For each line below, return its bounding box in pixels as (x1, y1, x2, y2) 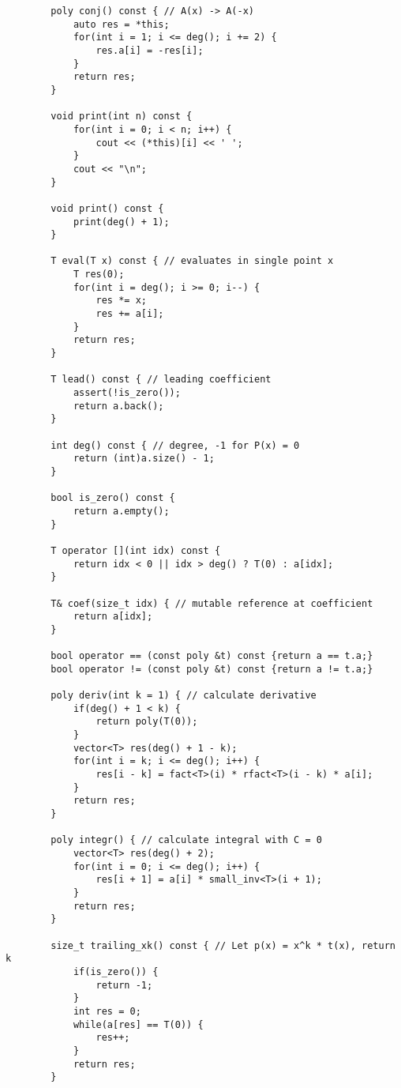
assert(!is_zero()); (73, 387, 181, 399)
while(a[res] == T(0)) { (73, 1018, 204, 1030)
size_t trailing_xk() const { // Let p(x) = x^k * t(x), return (51, 939, 395, 951)
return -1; (96, 979, 153, 991)
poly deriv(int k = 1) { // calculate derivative (51, 690, 317, 702)
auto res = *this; (73, 18, 170, 30)
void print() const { (51, 202, 164, 214)
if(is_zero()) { (73, 966, 159, 977)
